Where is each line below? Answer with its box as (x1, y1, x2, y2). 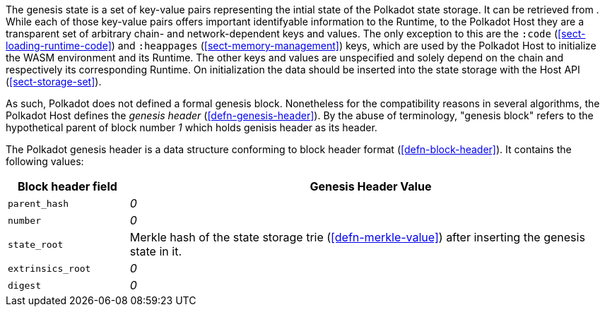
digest (8, 280, 41, 291)
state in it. (129, 244, 182, 258)
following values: (6, 155, 84, 167)
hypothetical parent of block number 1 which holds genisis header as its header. (6, 121, 377, 133)
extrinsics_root (8, 263, 91, 274)
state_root (8, 239, 64, 250)
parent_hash (8, 198, 69, 209)
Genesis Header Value (310, 179, 432, 193)
